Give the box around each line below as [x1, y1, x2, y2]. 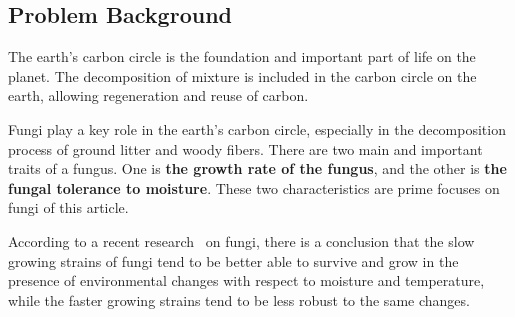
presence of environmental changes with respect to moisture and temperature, [8, 270, 485, 291]
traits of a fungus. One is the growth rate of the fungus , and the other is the [8, 158, 507, 179]
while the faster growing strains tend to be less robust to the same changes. [8, 289, 470, 310]
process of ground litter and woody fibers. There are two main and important [8, 138, 483, 159]
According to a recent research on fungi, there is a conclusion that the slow [8, 230, 475, 251]
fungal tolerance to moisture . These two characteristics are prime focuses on [8, 177, 500, 198]
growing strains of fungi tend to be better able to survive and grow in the [8, 250, 459, 271]
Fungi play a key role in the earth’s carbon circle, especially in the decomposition [8, 118, 506, 139]
